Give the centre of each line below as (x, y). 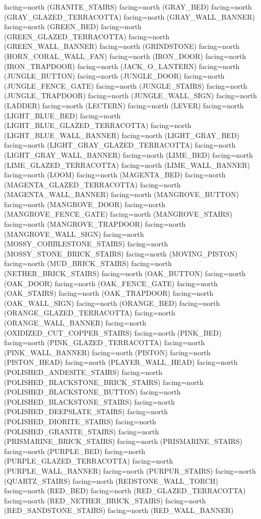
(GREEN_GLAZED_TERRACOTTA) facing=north (87, 36)
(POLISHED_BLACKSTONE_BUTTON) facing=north (92, 392)
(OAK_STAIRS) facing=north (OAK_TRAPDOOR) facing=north (109, 293)
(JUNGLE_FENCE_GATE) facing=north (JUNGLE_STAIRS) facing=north (126, 85)
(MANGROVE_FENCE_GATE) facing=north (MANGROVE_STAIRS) (118, 214)
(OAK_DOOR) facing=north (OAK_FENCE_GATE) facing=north (111, 283)
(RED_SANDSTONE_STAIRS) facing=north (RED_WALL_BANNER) (119, 510)
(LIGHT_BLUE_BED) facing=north (62, 115)
